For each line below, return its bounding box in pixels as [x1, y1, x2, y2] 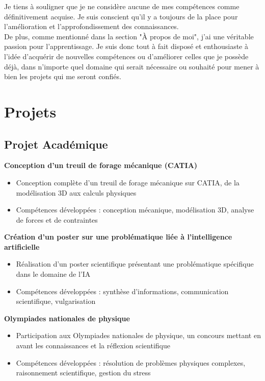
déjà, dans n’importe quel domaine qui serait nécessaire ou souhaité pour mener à [4, 61, 259, 72]
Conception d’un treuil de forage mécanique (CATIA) [4, 160, 198, 171]
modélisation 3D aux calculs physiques [16, 187, 137, 198]
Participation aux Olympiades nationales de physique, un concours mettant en [16, 330, 261, 341]
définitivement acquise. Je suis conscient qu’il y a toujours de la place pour [4, 11, 238, 21]
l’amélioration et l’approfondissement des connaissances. [4, 21, 179, 32]
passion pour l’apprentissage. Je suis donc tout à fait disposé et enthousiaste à [4, 41, 248, 52]
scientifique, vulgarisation [16, 296, 96, 306]
